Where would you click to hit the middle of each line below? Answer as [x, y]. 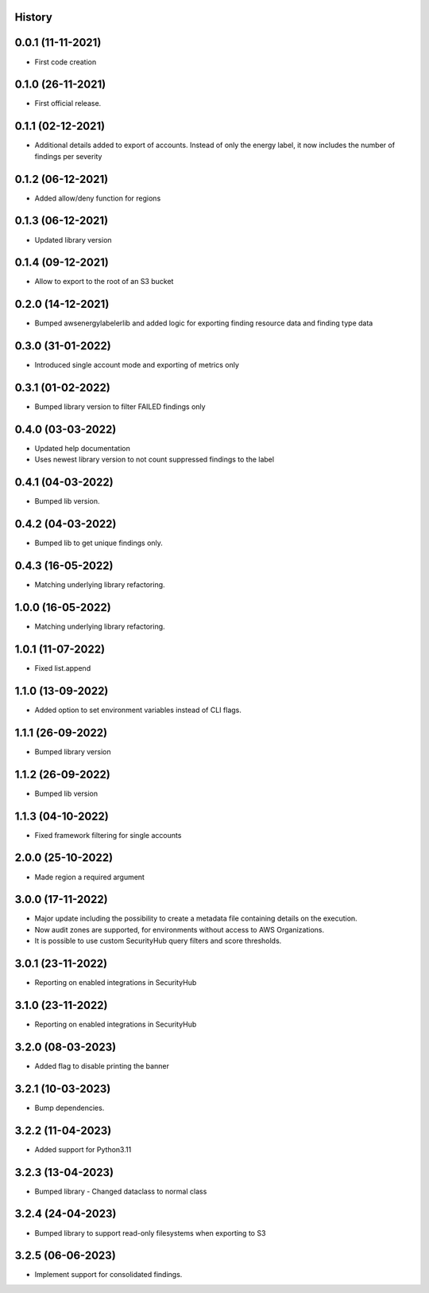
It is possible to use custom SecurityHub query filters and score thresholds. [158, 941]
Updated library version [73, 240]
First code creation [66, 62]
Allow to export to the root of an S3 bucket [104, 282]
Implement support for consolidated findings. [108, 1275]
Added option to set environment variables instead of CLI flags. [138, 710]
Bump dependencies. [70, 1108]
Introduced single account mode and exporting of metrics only [137, 365]
